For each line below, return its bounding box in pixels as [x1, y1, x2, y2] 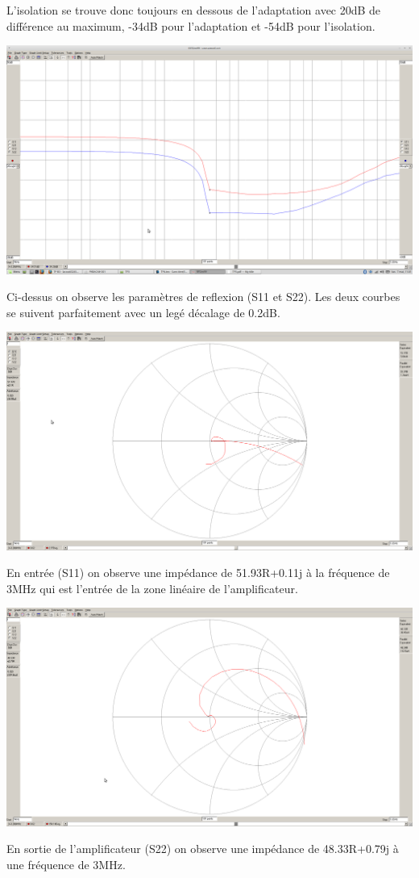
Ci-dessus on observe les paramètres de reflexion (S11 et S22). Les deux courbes [6, 288, 400, 305]
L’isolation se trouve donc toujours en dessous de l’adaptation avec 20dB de [6, 2, 381, 18]
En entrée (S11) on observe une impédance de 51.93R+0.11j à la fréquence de [6, 564, 390, 581]
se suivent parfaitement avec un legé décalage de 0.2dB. [6, 303, 280, 320]
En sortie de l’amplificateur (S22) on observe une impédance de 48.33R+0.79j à [6, 840, 399, 857]
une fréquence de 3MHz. [6, 855, 126, 872]
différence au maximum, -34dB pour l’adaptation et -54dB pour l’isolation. [6, 17, 375, 34]
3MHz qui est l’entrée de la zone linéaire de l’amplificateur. [6, 579, 298, 596]
